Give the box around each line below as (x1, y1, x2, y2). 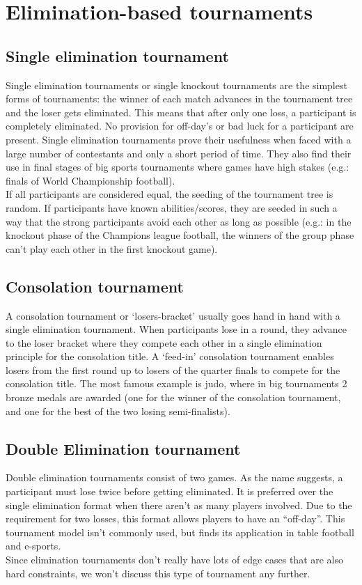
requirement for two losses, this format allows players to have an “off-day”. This (6, 511, 345, 526)
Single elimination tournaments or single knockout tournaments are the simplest (6, 77, 347, 92)
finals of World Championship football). (6, 173, 175, 187)
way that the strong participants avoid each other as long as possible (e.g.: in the (6, 214, 352, 228)
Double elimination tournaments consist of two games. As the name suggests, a (6, 470, 343, 485)
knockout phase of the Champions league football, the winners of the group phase (6, 228, 354, 242)
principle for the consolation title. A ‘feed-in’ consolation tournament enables (6, 349, 334, 364)
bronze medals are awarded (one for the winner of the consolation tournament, (6, 390, 341, 405)
